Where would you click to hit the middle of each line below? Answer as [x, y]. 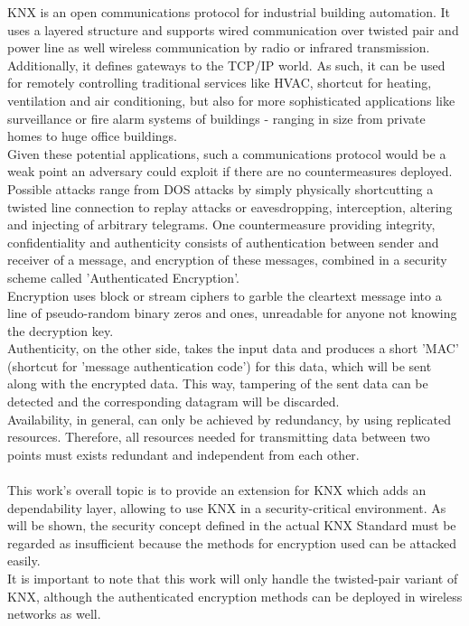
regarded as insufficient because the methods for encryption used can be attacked [232, 542]
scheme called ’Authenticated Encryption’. [123, 277]
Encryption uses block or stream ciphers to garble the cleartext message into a [225, 295]
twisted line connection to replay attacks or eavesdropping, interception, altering [230, 206]
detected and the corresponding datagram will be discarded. [174, 402]
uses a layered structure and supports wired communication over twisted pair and [233, 29]
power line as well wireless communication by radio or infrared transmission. [219, 47]
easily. [24, 561]
